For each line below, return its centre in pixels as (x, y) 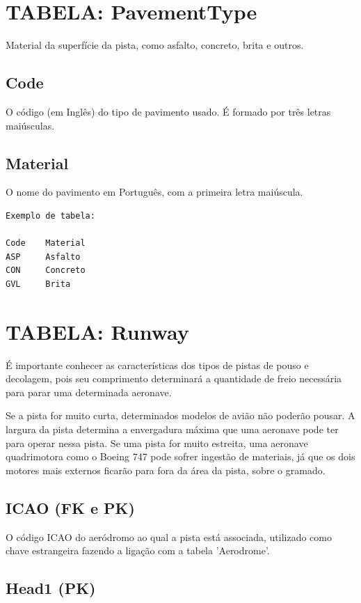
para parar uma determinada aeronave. (89, 392)
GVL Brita (38, 284)
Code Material (46, 243)
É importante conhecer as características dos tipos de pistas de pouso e (157, 365)
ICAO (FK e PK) (70, 507)
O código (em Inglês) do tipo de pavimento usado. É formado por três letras (168, 111)
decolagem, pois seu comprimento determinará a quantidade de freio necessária (174, 378)
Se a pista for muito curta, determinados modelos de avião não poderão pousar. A (180, 415)
